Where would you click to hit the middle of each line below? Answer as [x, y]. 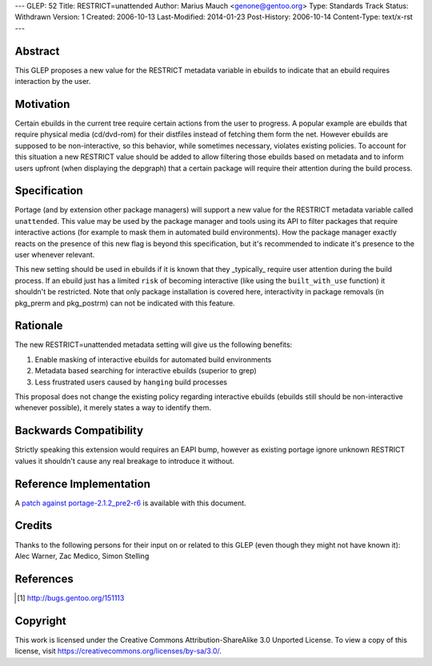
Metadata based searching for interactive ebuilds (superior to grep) [146, 371]
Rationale [39, 326]
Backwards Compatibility [79, 431]
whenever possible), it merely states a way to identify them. [113, 408]
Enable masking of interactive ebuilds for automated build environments [153, 359]
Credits [34, 526]
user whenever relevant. [55, 255]
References [44, 578]
